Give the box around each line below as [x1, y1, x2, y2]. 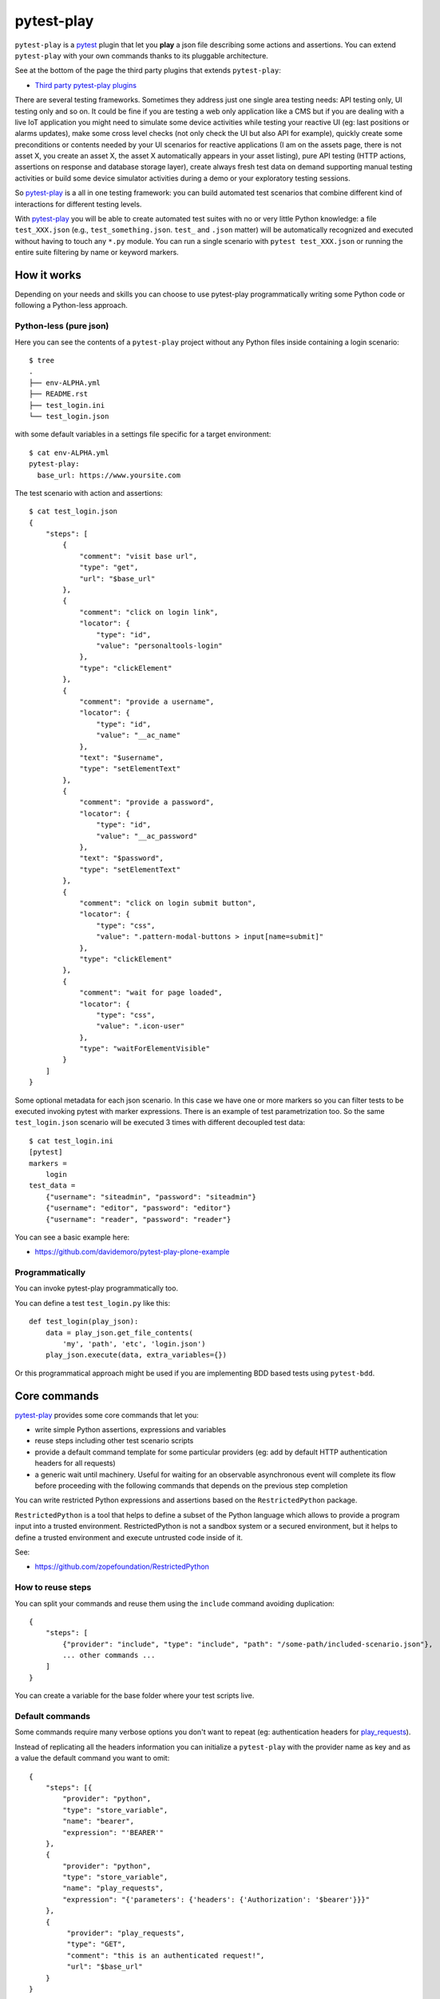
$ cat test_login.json [29, 507, 118, 516]
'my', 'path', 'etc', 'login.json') [62, 1339, 207, 1349]
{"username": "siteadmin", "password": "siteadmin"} [45, 1192, 257, 1201]
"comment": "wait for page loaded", [79, 988, 223, 997]
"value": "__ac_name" [96, 731, 181, 740]
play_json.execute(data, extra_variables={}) [45, 1351, 228, 1359]
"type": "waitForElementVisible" [79, 1044, 211, 1053]
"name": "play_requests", [62, 1884, 164, 1893]
